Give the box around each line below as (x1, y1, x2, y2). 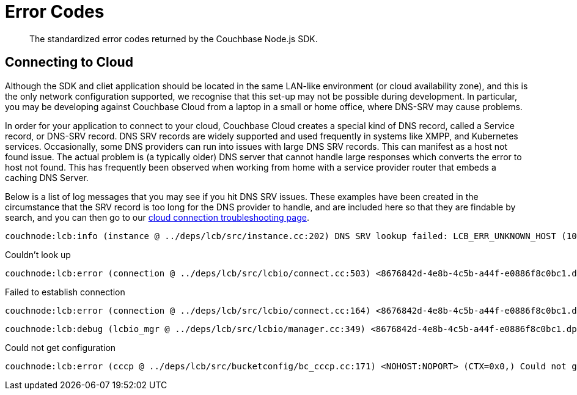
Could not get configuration (5, 342, 116, 353)
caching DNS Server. (5, 172, 89, 183)
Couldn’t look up (5, 249, 71, 260)
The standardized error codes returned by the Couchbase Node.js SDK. (29, 33, 318, 44)
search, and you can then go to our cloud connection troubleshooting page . (5, 212, 309, 223)
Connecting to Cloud (5, 54, 133, 70)
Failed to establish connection (5, 286, 125, 297)
